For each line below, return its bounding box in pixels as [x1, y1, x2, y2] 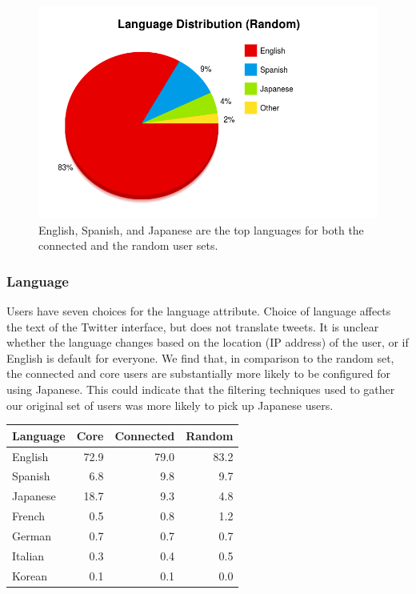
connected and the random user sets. [38, 237, 218, 254]
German [12, 527, 52, 544]
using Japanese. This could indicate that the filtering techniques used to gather [6, 380, 395, 397]
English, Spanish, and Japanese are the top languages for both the [38, 221, 364, 238]
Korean [12, 567, 47, 584]
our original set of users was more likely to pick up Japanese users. [6, 396, 334, 413]
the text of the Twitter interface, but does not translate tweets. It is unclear [6, 318, 379, 335]
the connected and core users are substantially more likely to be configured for [6, 365, 391, 382]
